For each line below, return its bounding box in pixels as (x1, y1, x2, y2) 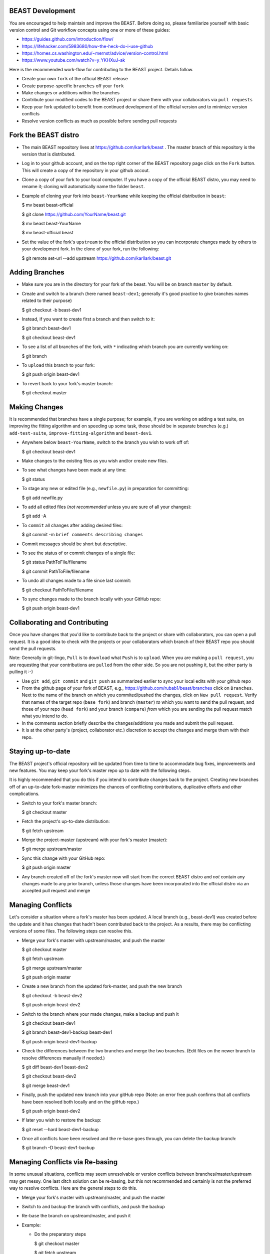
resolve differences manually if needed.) (21, 1055, 105, 1061)
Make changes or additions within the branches (21, 90, 120, 96)
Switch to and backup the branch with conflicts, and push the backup (21, 1203, 165, 1209)
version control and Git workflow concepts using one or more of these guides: (9, 27, 170, 33)
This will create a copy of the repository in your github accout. (21, 167, 150, 173)
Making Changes (9, 403, 63, 411)
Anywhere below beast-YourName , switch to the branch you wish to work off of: (21, 439, 189, 445)
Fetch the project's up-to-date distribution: (21, 818, 110, 825)
